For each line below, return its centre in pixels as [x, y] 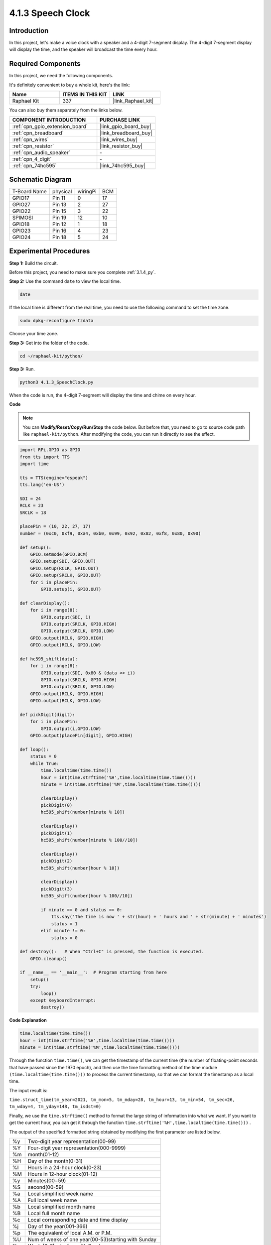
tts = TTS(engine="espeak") [54, 478]
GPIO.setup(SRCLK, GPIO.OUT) [66, 575]
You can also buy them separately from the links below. [66, 110]
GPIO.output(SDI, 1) [66, 617]
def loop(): [34, 749]
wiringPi [87, 192]
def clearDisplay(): [45, 603]
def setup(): [36, 547]
